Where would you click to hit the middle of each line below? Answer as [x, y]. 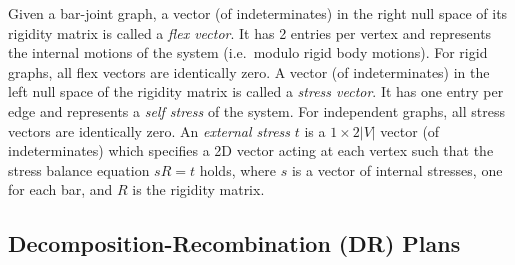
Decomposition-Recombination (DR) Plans [234, 243]
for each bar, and [60, 189]
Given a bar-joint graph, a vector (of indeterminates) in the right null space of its [258, 13]
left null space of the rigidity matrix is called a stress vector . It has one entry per [256, 91]
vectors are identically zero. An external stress [149, 130]
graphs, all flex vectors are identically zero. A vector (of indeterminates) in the [249, 71]
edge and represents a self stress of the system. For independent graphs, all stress [257, 110]
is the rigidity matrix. [198, 189]
